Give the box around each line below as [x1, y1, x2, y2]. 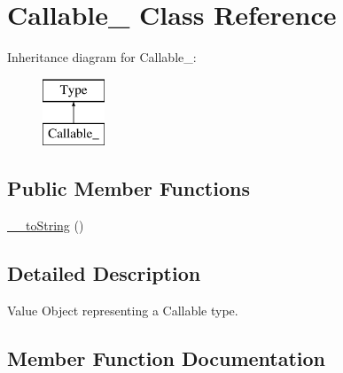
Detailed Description [7, 260, 201, 287]
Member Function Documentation [7, 344, 326, 371]
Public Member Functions [7, 175, 250, 202]
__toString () [7, 216, 84, 235]
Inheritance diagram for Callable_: [7, 48, 197, 66]
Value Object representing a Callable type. [7, 300, 238, 319]
